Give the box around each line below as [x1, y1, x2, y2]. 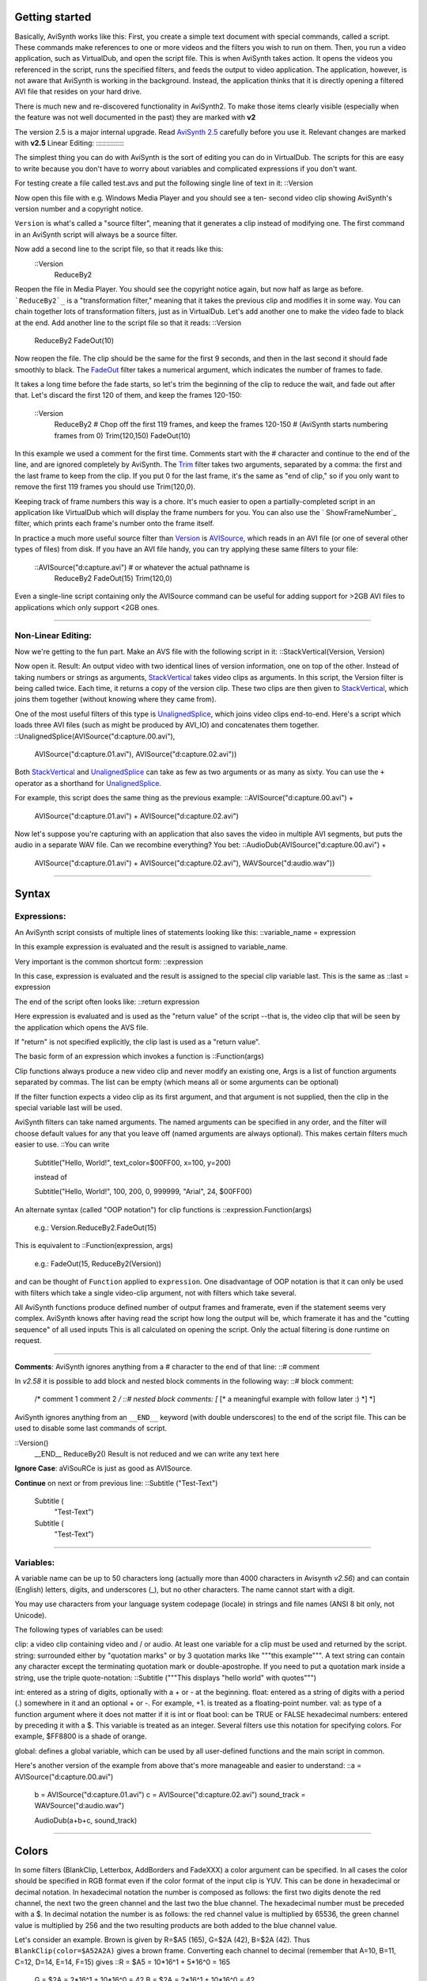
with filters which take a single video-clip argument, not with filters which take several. [14, 1288, 297, 1297]
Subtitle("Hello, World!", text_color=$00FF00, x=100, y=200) [34, 1158, 232, 1167]
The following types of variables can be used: [14, 1624, 164, 1634]
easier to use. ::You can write [14, 1139, 110, 1149]
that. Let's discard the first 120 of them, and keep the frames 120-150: [14, 391, 243, 400]
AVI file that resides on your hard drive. [14, 87, 142, 97]
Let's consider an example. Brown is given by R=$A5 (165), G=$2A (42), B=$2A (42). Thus [14, 1935, 311, 1945]
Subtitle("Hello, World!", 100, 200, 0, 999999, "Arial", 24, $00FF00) [34, 1187, 252, 1197]
